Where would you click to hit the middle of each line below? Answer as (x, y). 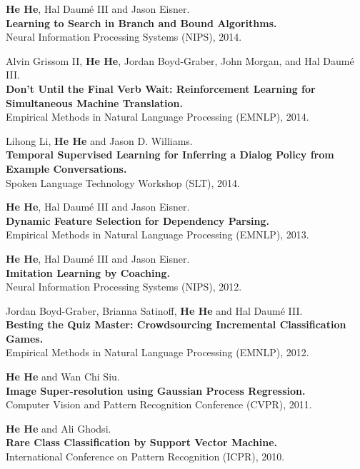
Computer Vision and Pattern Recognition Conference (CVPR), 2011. (159, 404)
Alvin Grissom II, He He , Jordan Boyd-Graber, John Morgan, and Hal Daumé (180, 60)
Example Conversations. (66, 168)
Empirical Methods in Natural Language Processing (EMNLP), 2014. (157, 117)
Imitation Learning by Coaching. (88, 272)
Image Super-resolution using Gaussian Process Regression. (156, 390)
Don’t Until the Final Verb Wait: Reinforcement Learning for (161, 88)
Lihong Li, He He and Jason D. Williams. (99, 140)
